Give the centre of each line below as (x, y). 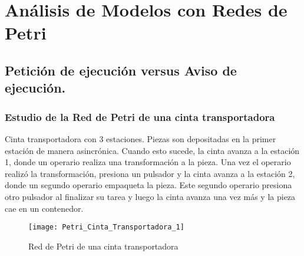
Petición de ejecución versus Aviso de (121, 70)
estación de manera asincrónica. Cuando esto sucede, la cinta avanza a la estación (152, 150)
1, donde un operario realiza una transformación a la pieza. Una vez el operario (148, 162)
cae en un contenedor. (44, 208)
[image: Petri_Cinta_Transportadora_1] (106, 227)
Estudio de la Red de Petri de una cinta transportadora (140, 116)
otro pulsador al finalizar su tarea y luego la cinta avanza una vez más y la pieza (150, 196)
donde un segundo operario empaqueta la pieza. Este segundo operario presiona (148, 185)
